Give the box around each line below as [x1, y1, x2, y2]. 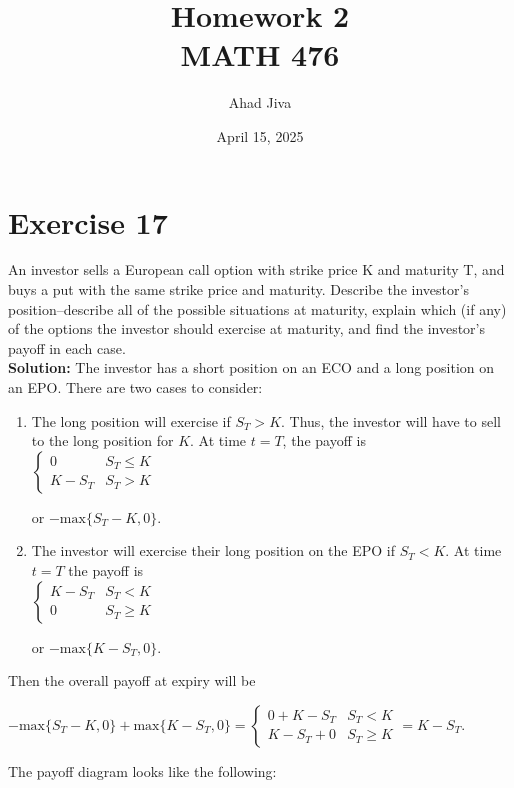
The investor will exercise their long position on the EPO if [31, 540, 395, 561]
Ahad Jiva [228, 92, 292, 113]
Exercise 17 [8, 201, 168, 242]
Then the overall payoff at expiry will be [8, 670, 256, 691]
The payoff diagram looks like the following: [8, 760, 277, 781]
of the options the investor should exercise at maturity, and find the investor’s [8, 318, 486, 339]
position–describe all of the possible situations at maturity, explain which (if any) [8, 298, 507, 319]
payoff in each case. [8, 337, 126, 358]
